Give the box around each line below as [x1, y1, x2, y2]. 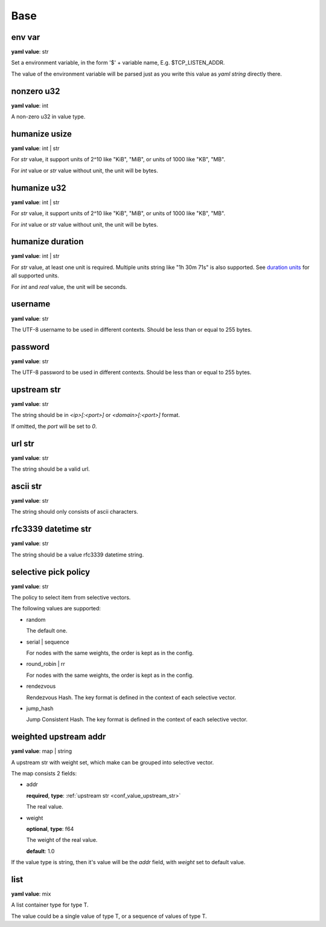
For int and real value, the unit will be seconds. [11, 283, 127, 290]
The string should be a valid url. [11, 465, 90, 473]
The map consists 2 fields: [11, 770, 77, 777]
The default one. [26, 627, 68, 635]
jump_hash [26, 705, 54, 712]
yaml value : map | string [11, 748, 72, 755]
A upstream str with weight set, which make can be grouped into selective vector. [11, 758, 214, 766]
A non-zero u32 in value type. [11, 113, 86, 120]
